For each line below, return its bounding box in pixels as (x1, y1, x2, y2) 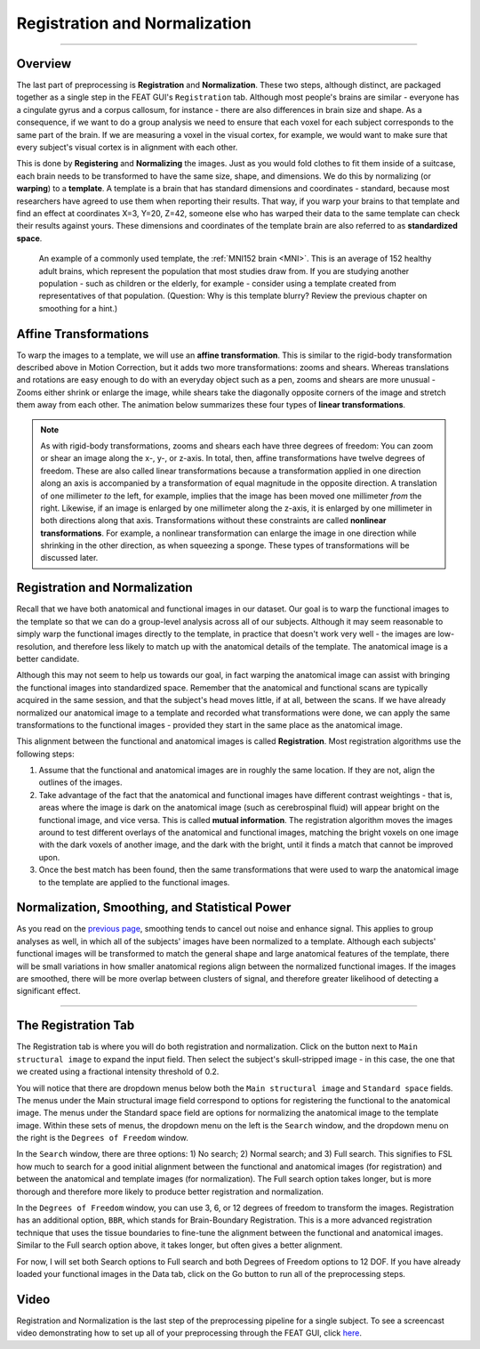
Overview (16, 56, 72, 71)
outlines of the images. (38, 777, 123, 788)
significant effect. (16, 986, 81, 997)
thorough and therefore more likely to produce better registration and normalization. (16, 1186, 324, 1197)
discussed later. (40, 553, 99, 563)
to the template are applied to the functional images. (38, 876, 230, 887)
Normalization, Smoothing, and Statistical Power (16, 900, 292, 916)
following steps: (16, 748, 75, 759)
